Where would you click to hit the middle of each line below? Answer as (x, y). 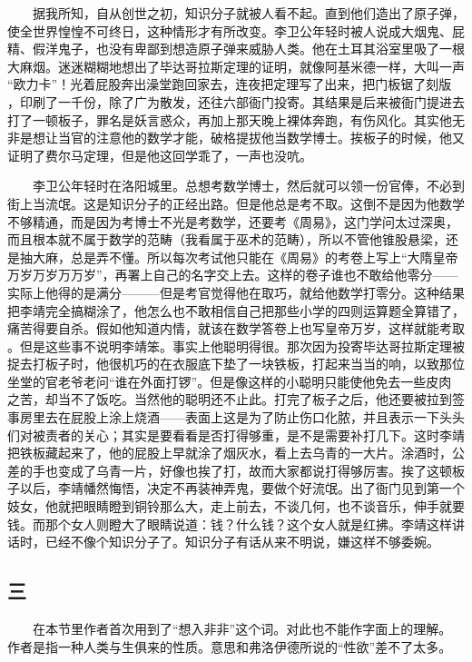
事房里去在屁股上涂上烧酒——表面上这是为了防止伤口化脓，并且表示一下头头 (236, 417)
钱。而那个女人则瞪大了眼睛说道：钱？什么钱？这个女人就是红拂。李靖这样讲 (236, 524)
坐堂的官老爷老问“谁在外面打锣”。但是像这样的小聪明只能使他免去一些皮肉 (230, 381)
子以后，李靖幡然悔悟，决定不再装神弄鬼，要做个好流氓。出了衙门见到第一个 (236, 488)
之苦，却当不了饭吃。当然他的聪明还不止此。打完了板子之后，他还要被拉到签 (236, 399)
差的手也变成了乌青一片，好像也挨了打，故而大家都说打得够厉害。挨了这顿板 (236, 470)
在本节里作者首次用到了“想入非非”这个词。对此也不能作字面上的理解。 (242, 629)
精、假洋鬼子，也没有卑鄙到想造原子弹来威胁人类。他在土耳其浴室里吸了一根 (236, 49)
